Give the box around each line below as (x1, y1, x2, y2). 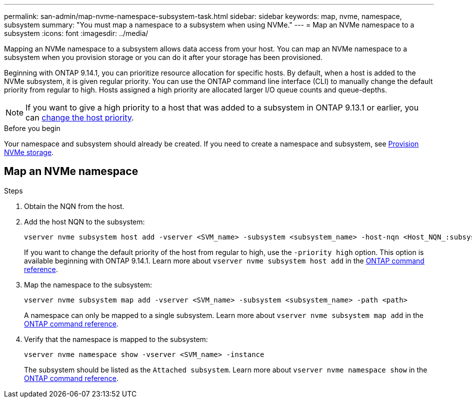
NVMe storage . (4, 148, 54, 156)
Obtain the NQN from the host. (24, 201, 124, 210)
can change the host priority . (25, 112, 134, 122)
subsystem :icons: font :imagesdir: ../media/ (4, 29, 148, 37)
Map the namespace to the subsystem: (24, 280, 152, 289)
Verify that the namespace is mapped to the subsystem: (24, 334, 208, 343)
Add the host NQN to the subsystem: (24, 217, 145, 226)
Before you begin (4, 124, 60, 132)
